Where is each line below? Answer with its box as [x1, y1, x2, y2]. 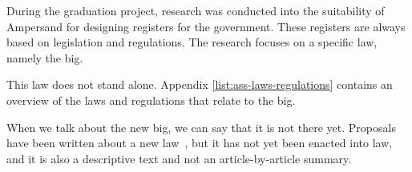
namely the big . [6, 49, 83, 66]
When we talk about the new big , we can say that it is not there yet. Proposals [6, 118, 396, 135]
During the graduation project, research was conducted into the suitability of [6, 2, 385, 18]
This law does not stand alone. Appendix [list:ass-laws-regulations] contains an [6, 76, 393, 93]
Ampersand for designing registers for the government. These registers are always [6, 18, 406, 34]
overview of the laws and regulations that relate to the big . [6, 91, 296, 108]
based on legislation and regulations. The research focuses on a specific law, [6, 34, 378, 50]
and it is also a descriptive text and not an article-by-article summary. [6, 150, 352, 166]
